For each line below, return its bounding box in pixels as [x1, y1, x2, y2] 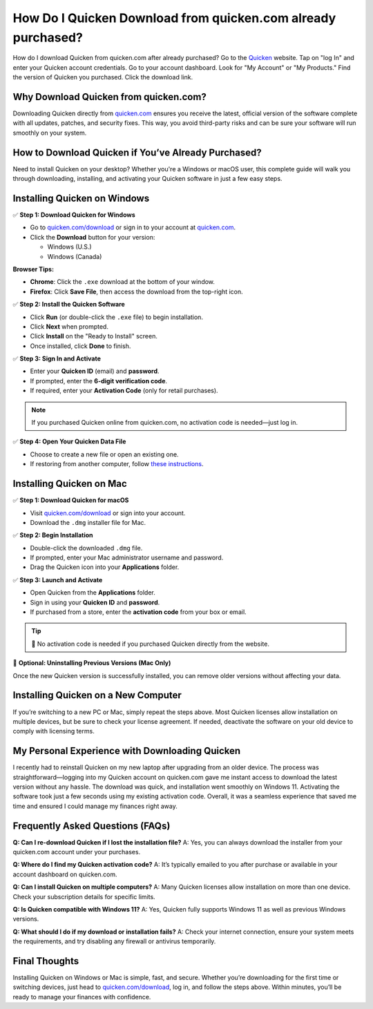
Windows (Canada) [47, 252, 102, 260]
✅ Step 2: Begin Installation [12, 531, 93, 539]
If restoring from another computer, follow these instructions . [30, 460, 204, 468]
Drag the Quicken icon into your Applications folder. [30, 563, 180, 571]
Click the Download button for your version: [30, 233, 155, 241]
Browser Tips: [12, 265, 55, 273]
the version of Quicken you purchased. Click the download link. [12, 73, 193, 81]
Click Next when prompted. [30, 322, 108, 331]
